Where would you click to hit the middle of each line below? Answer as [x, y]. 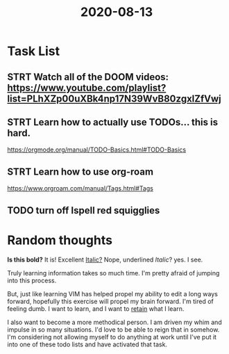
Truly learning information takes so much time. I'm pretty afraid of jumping [113, 273]
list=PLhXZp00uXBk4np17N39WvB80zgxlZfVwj [114, 98]
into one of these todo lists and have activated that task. [87, 344]
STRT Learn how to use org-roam [80, 171]
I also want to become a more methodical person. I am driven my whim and [114, 322]
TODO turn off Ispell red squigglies [84, 210]
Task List [34, 51]
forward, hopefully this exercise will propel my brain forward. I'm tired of [110, 301]
